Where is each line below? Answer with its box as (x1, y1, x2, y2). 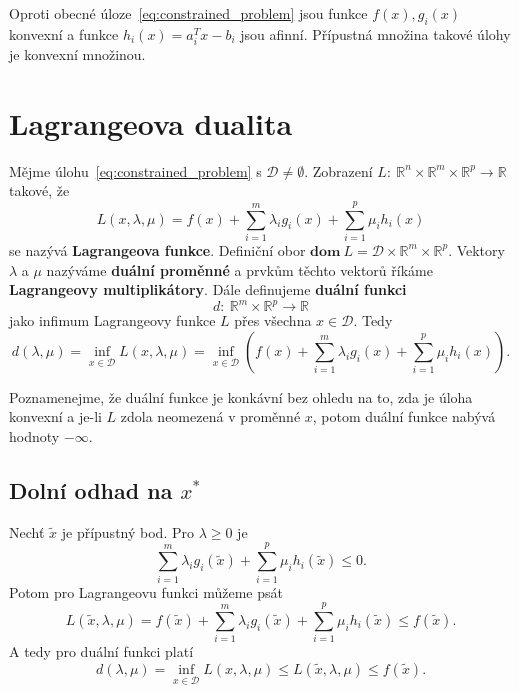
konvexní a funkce (9, 23, 119, 44)
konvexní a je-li (9, 406, 102, 427)
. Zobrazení (304, 160, 373, 181)
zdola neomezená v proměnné (120, 406, 301, 427)
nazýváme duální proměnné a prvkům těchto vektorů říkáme (46, 259, 433, 280)
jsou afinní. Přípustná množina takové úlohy (240, 23, 511, 44)
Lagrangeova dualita (9, 102, 293, 143)
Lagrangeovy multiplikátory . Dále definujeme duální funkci (9, 279, 407, 300)
